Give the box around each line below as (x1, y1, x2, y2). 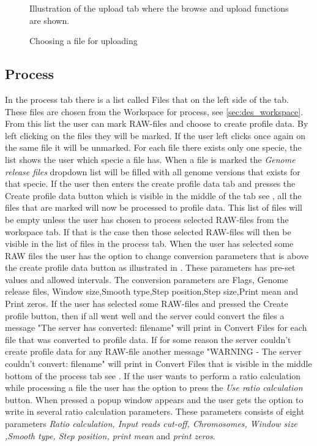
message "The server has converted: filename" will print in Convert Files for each (5, 321, 307, 334)
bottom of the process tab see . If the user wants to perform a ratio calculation (5, 369, 301, 382)
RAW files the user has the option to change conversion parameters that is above (5, 249, 309, 262)
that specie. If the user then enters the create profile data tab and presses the (5, 177, 296, 190)
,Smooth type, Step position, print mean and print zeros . (5, 429, 215, 442)
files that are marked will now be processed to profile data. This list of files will (5, 201, 302, 214)
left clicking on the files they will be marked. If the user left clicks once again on (5, 129, 306, 142)
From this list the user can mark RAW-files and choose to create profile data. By (5, 117, 308, 130)
